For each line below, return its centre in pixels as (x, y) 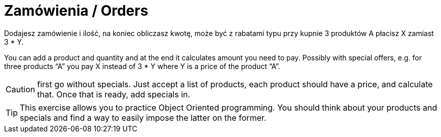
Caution (21, 89)
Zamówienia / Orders (76, 11)
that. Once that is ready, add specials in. (114, 94)
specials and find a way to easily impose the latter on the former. (143, 117)
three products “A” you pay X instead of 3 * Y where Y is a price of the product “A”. (142, 66)
